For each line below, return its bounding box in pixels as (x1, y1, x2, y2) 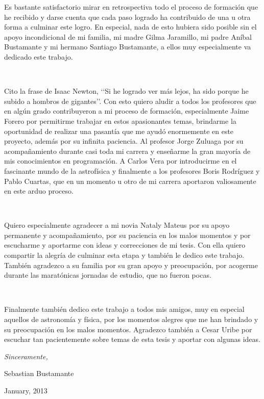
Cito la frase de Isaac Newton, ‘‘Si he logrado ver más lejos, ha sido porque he (4, 86, 249, 96)
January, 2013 (4, 385, 47, 395)
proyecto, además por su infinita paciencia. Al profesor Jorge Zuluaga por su (4, 136, 244, 146)
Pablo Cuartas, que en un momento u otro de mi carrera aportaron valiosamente (4, 175, 256, 186)
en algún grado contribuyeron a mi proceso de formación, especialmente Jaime (4, 105, 249, 116)
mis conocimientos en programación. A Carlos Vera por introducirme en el (4, 155, 237, 166)
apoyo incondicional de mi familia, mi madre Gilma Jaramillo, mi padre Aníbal (4, 31, 252, 42)
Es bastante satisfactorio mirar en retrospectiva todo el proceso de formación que (4, 2, 258, 12)
